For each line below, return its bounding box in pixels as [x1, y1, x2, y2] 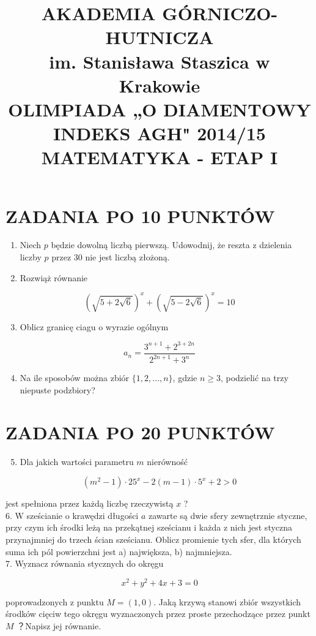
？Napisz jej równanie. [17, 619, 101, 632]
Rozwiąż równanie [20, 271, 88, 284]
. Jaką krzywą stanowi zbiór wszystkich [153, 595, 301, 608]
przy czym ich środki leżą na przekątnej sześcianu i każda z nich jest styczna [6, 521, 293, 534]
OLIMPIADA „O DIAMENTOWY [8, 96, 311, 121]
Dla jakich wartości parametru [20, 455, 134, 468]
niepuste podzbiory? [20, 383, 95, 396]
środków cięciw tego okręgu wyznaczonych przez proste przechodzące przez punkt [6, 607, 310, 620]
